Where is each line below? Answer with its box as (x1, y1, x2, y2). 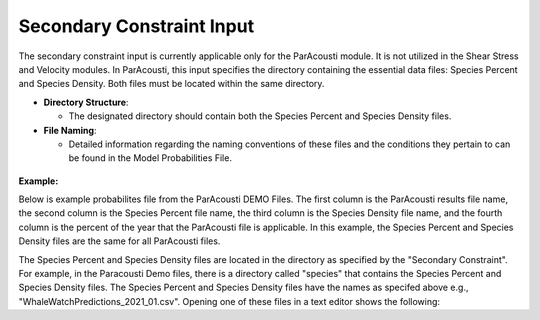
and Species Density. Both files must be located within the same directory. (18, 78, 325, 90)
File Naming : (43, 124, 97, 136)
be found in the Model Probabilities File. (68, 152, 232, 164)
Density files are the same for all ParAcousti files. (18, 235, 221, 247)
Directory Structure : (43, 96, 129, 108)
